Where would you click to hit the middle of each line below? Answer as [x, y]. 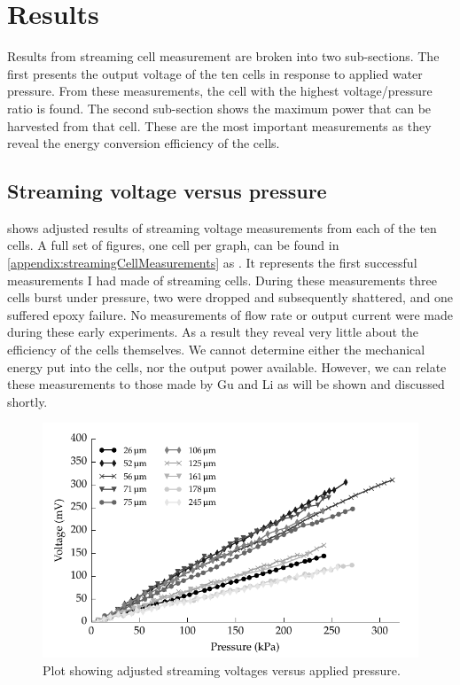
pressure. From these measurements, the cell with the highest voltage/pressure [220, 91]
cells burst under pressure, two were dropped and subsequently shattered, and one [230, 297]
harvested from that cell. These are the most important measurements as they [219, 125]
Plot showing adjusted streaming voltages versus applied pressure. [222, 669]
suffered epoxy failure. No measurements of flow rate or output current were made [230, 314]
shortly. [27, 401]
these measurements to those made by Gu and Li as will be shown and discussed [226, 384]
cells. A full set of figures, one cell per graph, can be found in [173, 245]
